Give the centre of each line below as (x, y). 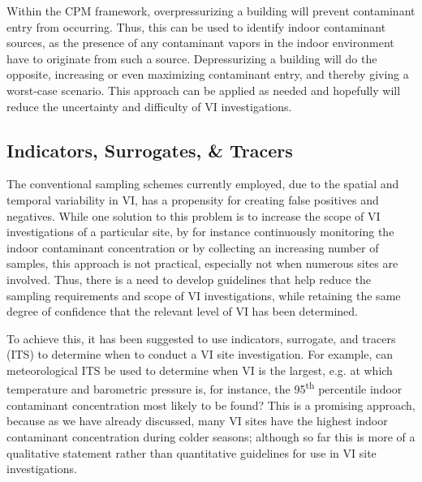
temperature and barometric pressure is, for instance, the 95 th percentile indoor (205, 388)
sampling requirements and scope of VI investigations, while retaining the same (204, 295)
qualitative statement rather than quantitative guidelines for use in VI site (192, 452)
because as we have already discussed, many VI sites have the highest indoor (197, 421)
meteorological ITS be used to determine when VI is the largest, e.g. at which (200, 370)
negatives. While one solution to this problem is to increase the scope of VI (194, 215)
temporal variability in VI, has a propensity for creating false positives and (193, 199)
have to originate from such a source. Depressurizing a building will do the (192, 58)
